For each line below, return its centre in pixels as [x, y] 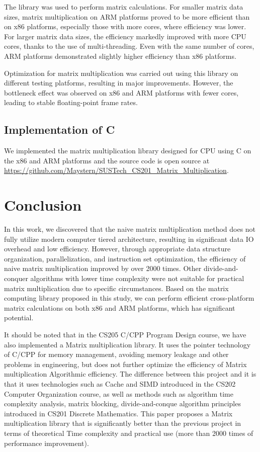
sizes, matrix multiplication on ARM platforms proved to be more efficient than [127, 16]
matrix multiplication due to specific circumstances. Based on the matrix [116, 288]
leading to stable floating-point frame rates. [71, 102]
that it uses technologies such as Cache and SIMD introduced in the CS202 [120, 383]
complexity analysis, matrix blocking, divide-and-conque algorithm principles [122, 403]
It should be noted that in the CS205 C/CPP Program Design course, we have [125, 334]
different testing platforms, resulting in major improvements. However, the [119, 83]
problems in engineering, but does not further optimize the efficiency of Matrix [125, 364]
